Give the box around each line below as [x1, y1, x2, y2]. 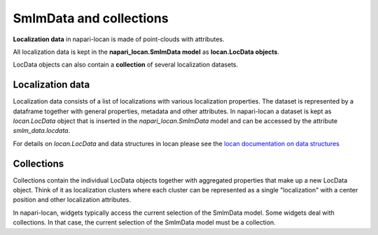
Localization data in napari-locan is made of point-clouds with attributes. [13, 35, 225, 43]
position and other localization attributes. [13, 196, 132, 204]
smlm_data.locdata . [13, 127, 70, 135]
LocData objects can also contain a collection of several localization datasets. [13, 60, 239, 69]
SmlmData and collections [13, 10, 169, 26]
